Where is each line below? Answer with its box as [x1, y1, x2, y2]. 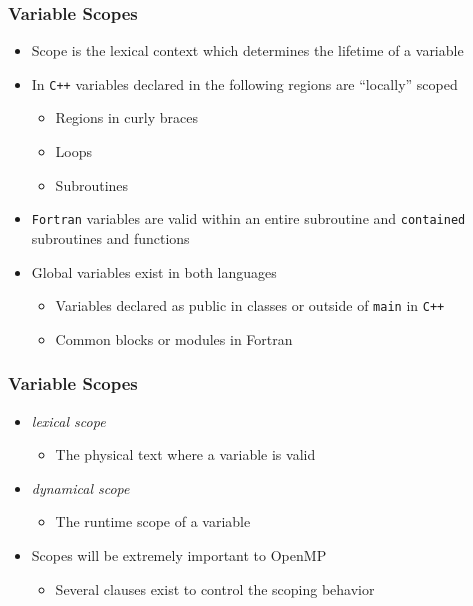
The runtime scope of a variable [55, 511, 251, 532]
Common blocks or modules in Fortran [55, 328, 293, 349]
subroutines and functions [31, 227, 190, 248]
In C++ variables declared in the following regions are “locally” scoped [31, 73, 458, 94]
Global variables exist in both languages [31, 261, 277, 282]
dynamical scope [31, 477, 130, 498]
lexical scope [31, 410, 106, 431]
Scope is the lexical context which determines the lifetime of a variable [31, 40, 464, 61]
